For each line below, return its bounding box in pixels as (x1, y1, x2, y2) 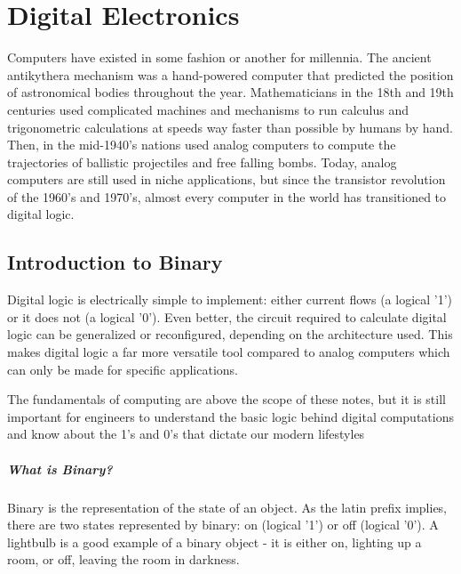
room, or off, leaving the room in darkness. (7, 550, 240, 569)
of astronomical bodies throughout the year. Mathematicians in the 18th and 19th (7, 83, 454, 101)
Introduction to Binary (7, 248, 223, 276)
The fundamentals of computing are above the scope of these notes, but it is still (7, 390, 446, 408)
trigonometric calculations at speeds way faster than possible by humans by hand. (7, 117, 453, 136)
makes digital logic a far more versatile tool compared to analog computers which (7, 343, 450, 361)
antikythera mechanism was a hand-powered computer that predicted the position (7, 65, 454, 84)
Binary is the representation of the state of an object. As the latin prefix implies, (7, 497, 448, 516)
